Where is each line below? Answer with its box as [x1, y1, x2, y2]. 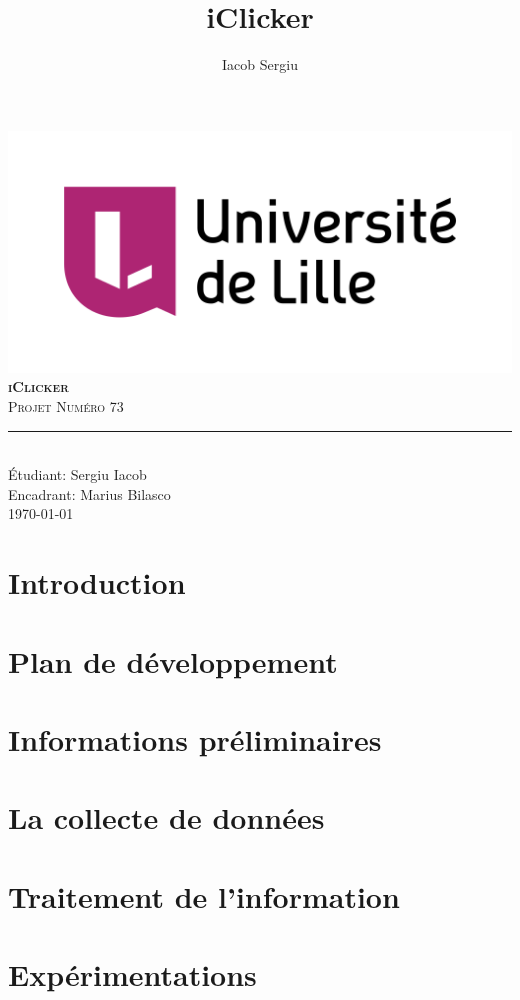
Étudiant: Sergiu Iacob [8, 464, 147, 485]
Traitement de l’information [8, 875, 400, 916]
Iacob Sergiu [222, 54, 298, 75]
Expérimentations [8, 954, 257, 995]
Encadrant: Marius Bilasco [8, 483, 171, 504]
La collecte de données [8, 797, 325, 838]
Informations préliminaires [8, 718, 382, 759]
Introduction [8, 562, 186, 603]
